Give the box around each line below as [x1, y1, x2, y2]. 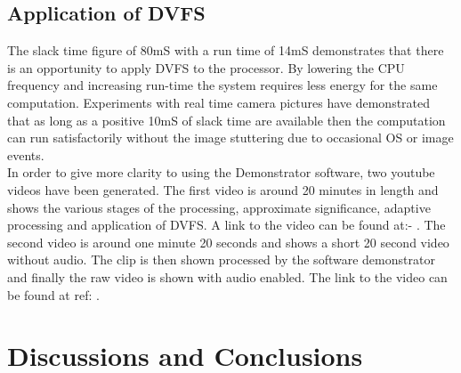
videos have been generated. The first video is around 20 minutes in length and [7, 180, 439, 199]
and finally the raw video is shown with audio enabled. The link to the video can [7, 267, 448, 286]
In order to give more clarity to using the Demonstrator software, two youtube [7, 163, 435, 182]
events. [7, 145, 44, 164]
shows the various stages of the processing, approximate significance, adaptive [7, 198, 431, 216]
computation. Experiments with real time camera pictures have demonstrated [7, 93, 431, 111]
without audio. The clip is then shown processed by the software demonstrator [7, 250, 435, 269]
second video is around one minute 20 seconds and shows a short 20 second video [7, 232, 449, 251]
